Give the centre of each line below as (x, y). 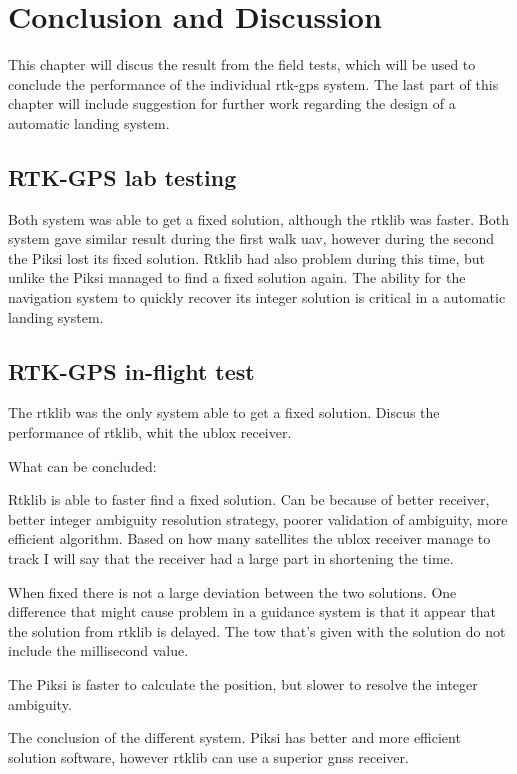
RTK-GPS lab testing (122, 176)
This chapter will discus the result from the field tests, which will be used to (242, 64)
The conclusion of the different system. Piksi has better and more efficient (234, 737)
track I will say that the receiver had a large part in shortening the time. (231, 558)
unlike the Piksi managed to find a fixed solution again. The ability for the (237, 277)
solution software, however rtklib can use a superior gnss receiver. (208, 756)
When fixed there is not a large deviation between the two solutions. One (232, 591)
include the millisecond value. (98, 650)
